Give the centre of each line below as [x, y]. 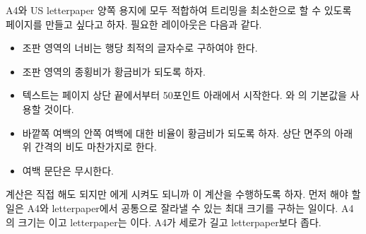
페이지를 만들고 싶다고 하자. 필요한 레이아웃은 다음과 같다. [134, 24]
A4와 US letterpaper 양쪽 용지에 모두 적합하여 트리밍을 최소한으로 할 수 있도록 [179, 10]
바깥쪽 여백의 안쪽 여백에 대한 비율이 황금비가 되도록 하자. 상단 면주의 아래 [188, 133]
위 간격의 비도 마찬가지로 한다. [89, 147]
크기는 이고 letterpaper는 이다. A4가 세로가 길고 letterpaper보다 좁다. [170, 222]
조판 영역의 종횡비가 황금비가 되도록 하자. [114, 71]
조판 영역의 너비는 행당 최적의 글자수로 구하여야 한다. [140, 48]
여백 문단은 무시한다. [68, 170]
